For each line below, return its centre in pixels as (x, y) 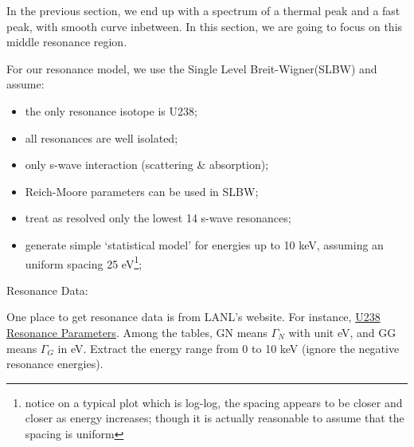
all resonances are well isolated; (102, 137)
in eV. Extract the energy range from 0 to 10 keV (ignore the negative (228, 348)
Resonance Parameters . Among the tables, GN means (137, 332)
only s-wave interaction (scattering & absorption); (147, 165)
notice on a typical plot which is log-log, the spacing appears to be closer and (214, 402)
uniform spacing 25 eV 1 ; (84, 262)
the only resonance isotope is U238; (111, 110)
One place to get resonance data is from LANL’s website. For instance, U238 (193, 317)
